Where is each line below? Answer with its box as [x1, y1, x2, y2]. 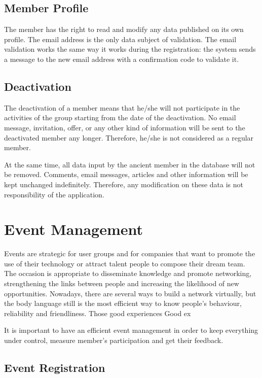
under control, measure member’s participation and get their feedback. [4, 335, 223, 345]
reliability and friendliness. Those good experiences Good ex [4, 307, 191, 318]
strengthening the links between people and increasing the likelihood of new [4, 278, 239, 289]
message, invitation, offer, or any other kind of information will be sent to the [4, 122, 245, 132]
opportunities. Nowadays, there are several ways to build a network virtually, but [4, 288, 256, 298]
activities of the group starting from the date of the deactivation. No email [4, 112, 236, 123]
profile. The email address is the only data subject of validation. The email [4, 33, 237, 44]
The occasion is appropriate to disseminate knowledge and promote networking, [4, 268, 252, 279]
